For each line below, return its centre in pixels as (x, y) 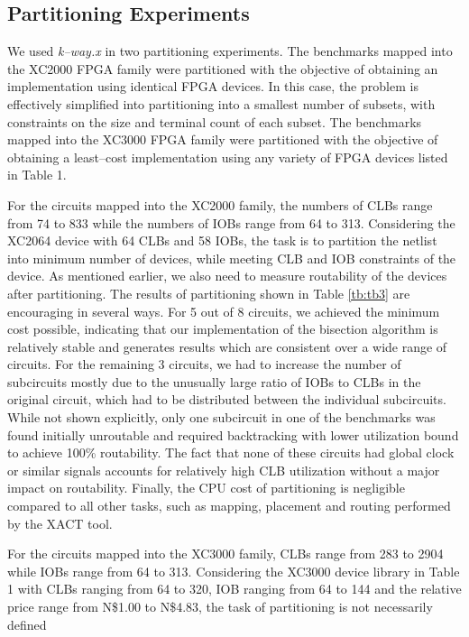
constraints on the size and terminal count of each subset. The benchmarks (215, 121)
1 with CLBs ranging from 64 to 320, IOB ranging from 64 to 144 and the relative (234, 589)
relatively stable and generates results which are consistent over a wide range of (227, 346)
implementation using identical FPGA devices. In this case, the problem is (213, 86)
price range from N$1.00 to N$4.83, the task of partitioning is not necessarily (220, 607)
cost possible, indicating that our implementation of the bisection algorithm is (223, 329)
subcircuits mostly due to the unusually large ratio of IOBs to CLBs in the (214, 381)
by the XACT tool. (60, 523)
